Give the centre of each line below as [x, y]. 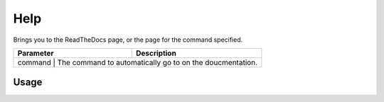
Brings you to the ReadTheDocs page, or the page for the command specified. [128, 40]
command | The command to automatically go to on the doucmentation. [138, 62]
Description [156, 53]
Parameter [36, 53]
